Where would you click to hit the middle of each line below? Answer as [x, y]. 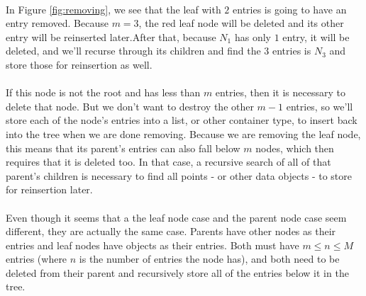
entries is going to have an [290, 9]
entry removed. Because [57, 23]
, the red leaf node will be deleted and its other [241, 23]
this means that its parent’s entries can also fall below [123, 148]
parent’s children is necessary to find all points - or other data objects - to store [179, 175]
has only [253, 36]
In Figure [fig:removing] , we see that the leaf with [113, 9]
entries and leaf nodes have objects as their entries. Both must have [152, 245]
